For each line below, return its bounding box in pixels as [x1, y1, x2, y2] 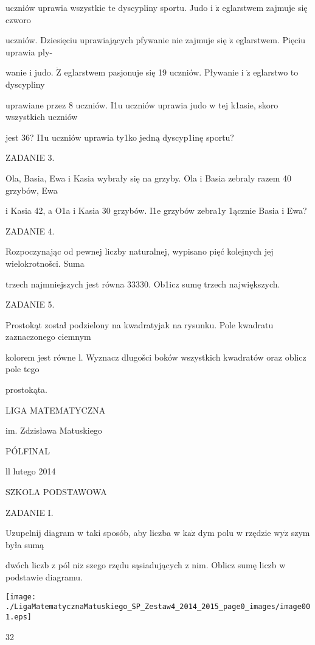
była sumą [5, 538, 44, 551]
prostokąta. [5, 383, 47, 396]
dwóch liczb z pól [5, 559, 70, 571]
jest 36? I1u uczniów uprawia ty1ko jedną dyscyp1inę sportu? [5, 130, 234, 143]
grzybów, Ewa [5, 183, 58, 196]
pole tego [5, 362, 40, 375]
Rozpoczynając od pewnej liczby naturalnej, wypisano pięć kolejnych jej [5, 245, 274, 258]
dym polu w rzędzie [198, 526, 271, 539]
